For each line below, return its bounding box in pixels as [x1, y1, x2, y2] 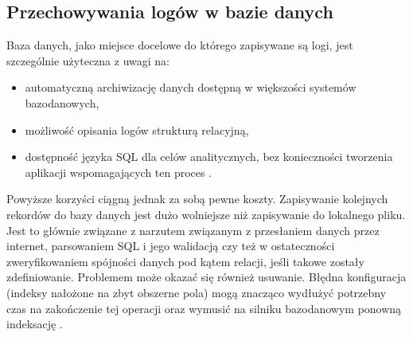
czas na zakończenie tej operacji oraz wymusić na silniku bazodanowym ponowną [6, 300, 402, 316]
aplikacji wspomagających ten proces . [25, 163, 212, 180]
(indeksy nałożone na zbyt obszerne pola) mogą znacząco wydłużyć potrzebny [6, 284, 387, 300]
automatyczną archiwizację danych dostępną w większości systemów [25, 79, 357, 96]
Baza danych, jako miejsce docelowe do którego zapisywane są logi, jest [6, 37, 353, 53]
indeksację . [6, 315, 63, 332]
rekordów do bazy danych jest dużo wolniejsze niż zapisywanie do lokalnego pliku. [6, 206, 406, 222]
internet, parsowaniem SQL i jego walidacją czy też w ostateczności [6, 237, 335, 254]
